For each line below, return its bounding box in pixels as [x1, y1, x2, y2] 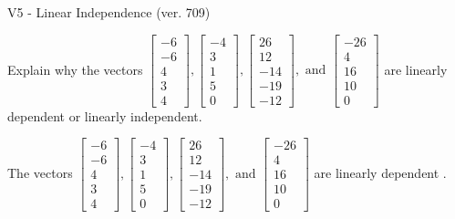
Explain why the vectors [7, 59, 143, 78]
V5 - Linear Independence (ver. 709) [7, 3, 211, 21]
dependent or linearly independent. [7, 106, 202, 125]
